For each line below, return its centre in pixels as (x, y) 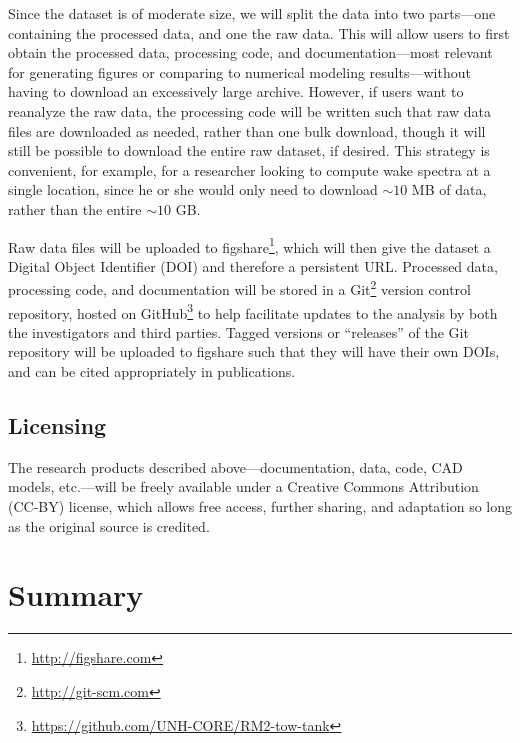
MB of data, (449, 189)
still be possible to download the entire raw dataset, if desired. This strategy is (249, 150)
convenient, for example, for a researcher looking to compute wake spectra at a (249, 169)
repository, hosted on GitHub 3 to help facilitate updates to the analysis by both (253, 311)
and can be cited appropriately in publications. (152, 371)
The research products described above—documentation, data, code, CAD (235, 466)
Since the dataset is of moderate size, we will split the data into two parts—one (252, 13)
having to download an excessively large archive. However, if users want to (236, 91)
